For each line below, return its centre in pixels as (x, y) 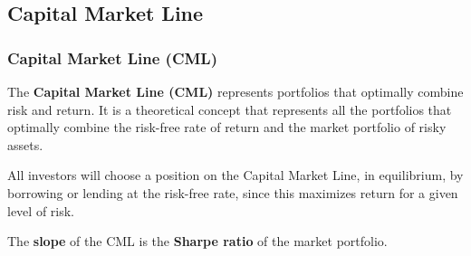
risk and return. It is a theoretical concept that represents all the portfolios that (230, 109)
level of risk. (41, 210)
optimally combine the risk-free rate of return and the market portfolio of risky (227, 127)
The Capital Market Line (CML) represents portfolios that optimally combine (235, 91)
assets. (25, 144)
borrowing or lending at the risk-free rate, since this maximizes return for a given (233, 192)
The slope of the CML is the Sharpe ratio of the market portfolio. (197, 241)
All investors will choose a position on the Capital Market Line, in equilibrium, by (235, 175)
